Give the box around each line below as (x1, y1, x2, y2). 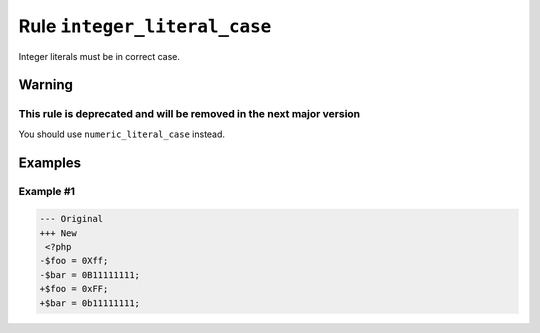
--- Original (39, 213, 104, 225)
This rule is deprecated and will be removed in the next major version (18, 107, 361, 121)
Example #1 (18, 185, 75, 199)
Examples (18, 154, 82, 171)
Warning (18, 76, 74, 94)
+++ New (39, 227, 77, 239)
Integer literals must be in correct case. (18, 50, 180, 62)
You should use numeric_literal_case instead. (18, 128, 225, 140)
